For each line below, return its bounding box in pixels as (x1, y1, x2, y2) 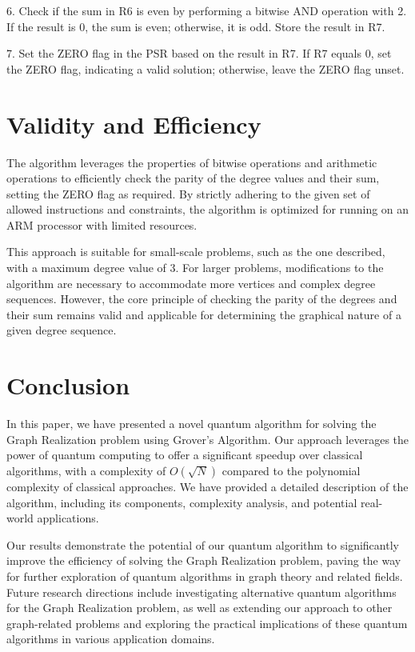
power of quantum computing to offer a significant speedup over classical (6, 446, 363, 463)
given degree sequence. (6, 322, 117, 338)
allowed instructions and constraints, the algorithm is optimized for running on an (6, 201, 409, 218)
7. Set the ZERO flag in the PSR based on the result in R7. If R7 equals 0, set (6, 45, 392, 62)
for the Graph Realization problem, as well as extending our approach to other (6, 599, 393, 616)
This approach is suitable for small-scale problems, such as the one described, (6, 243, 385, 260)
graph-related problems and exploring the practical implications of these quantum (6, 614, 408, 631)
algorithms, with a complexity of (6, 462, 166, 478)
